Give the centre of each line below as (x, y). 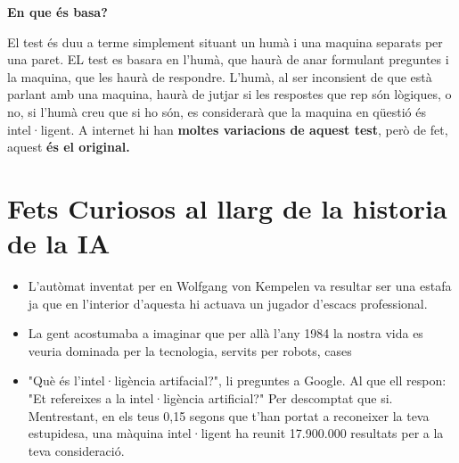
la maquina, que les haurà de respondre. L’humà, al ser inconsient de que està (220, 76)
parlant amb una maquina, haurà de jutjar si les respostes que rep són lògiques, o (229, 94)
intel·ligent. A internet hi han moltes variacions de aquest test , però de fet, (228, 129)
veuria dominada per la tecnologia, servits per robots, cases (190, 350)
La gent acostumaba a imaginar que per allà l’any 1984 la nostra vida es (225, 333)
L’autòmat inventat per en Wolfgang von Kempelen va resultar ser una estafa (240, 286)
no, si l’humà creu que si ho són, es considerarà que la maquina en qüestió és (217, 111)
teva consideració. (76, 450)
